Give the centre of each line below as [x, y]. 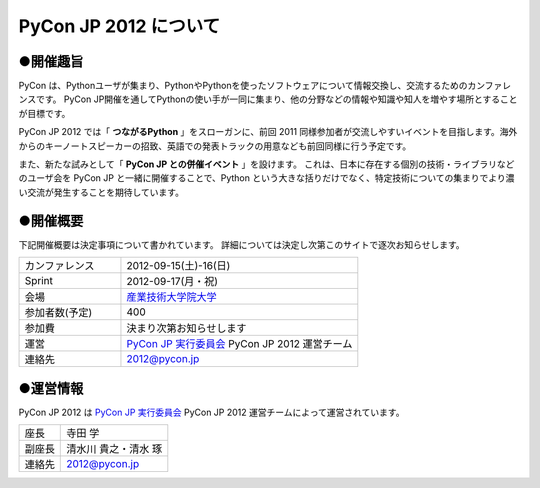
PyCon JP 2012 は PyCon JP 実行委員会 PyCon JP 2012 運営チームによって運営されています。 [211, 412]
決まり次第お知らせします [186, 328]
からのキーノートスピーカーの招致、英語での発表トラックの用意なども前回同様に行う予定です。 [215, 146]
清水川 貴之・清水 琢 [114, 448]
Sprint [39, 281]
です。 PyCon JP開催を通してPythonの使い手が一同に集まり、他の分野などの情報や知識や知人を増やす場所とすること [276, 99]
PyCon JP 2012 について [119, 26]
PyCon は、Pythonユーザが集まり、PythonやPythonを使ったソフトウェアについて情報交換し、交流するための [243, 86]
